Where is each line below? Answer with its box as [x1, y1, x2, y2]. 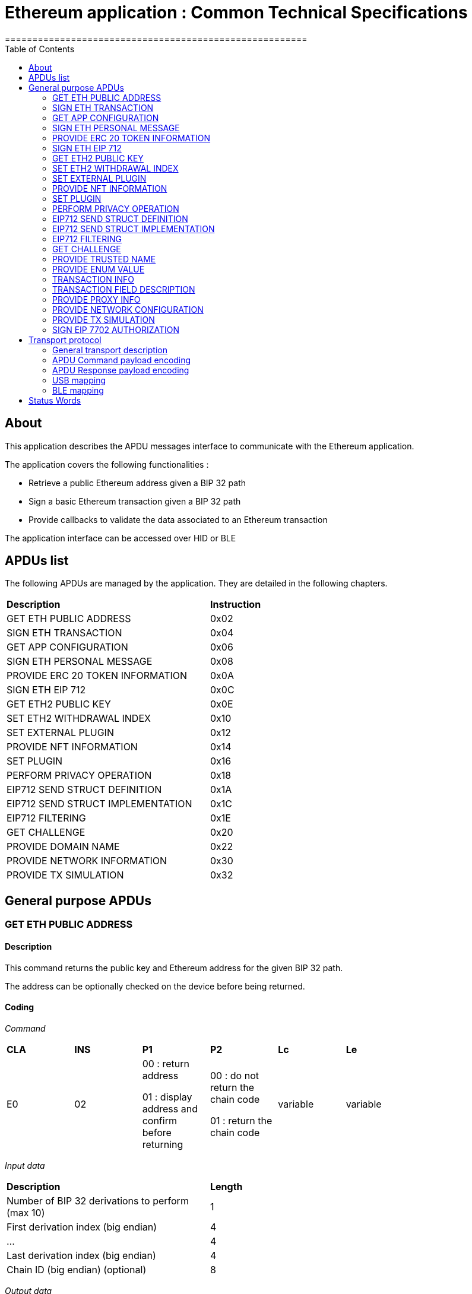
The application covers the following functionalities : [5, 459, 209, 470]
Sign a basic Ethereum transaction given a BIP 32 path [28, 496, 241, 506]
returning [142, 1138, 183, 1150]
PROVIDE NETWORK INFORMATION [7, 855, 167, 867]
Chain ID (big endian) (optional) [7, 1263, 147, 1276]
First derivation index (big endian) [7, 1220, 157, 1233]
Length [210, 1180, 243, 1192]
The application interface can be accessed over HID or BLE [5, 532, 236, 543]
